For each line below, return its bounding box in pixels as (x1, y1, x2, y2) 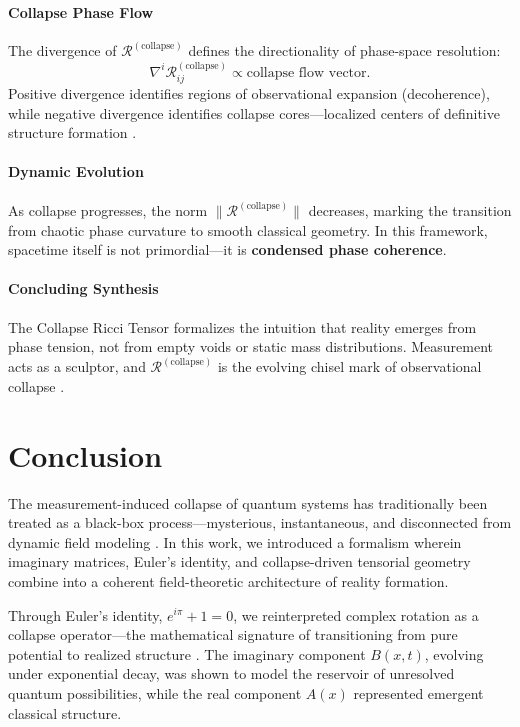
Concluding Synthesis (8, 278, 159, 299)
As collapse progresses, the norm (8, 200, 208, 221)
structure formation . (8, 122, 137, 143)
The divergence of (8, 40, 117, 61)
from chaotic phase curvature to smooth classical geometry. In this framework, (8, 219, 488, 240)
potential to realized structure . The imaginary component (8, 643, 366, 664)
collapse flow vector (246, 65, 367, 80)
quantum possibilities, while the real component (8, 682, 302, 703)
